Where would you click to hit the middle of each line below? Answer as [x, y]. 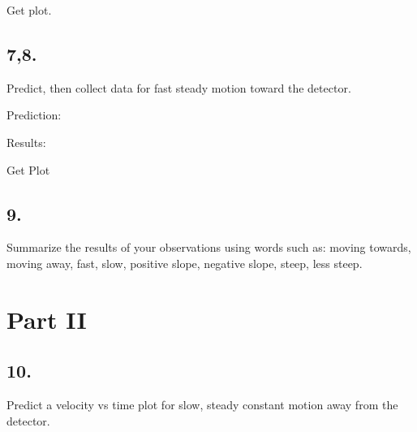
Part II [47, 319]
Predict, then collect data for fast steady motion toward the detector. [179, 87]
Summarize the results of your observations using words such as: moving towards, [209, 247]
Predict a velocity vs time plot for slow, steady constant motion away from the [202, 405]
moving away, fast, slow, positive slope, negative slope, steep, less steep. [185, 263]
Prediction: [34, 115]
